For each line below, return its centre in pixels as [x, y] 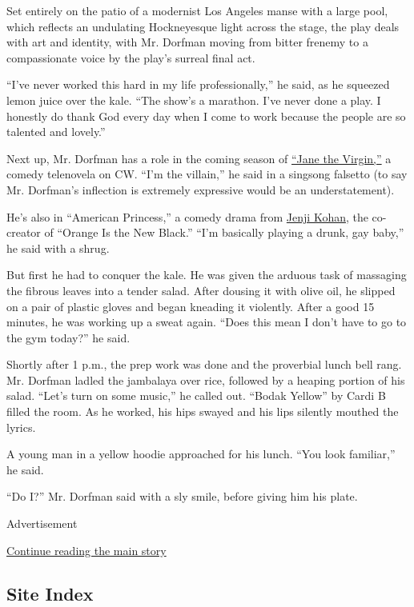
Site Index [50, 593]
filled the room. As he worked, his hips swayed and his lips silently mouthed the [203, 411]
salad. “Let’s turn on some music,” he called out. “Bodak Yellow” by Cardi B [196, 395]
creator [24, 232]
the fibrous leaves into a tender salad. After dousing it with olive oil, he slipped [201, 290]
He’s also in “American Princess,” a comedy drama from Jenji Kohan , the [187, 216]
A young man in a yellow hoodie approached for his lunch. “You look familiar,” [201, 454]
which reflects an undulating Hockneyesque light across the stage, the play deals [203, 26]
